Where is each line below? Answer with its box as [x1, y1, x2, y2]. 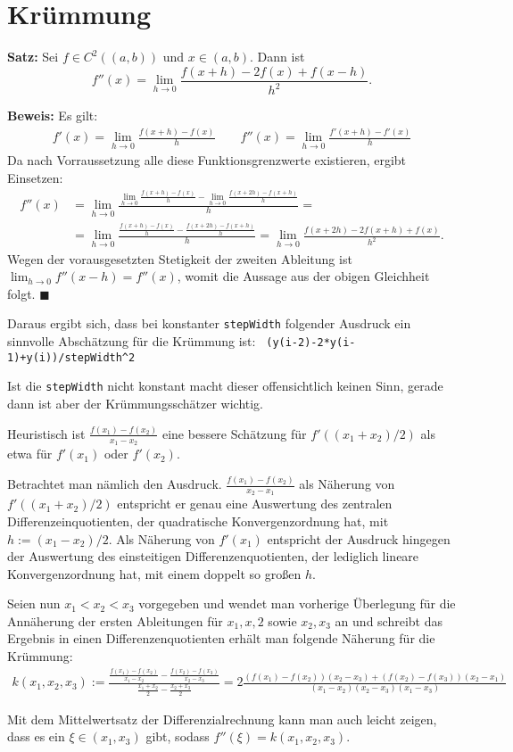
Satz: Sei [7, 47, 59, 66]
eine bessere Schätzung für [161, 424, 307, 442]
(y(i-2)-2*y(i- [266, 336, 356, 350]
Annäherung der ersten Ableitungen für [7, 611, 223, 630]
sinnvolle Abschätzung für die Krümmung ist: [7, 332, 256, 351]
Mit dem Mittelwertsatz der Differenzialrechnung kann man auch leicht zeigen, [7, 709, 437, 728]
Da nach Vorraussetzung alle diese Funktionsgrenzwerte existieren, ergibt [7, 151, 407, 169]
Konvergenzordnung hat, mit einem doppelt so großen [7, 564, 302, 583]
